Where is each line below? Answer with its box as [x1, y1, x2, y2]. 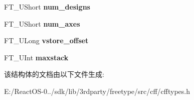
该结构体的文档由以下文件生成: [4, 69, 104, 79]
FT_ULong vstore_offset [4, 35, 89, 46]
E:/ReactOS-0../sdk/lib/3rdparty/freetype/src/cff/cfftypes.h [4, 85, 190, 96]
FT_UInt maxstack [4, 52, 69, 62]
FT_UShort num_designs [4, 2, 90, 12]
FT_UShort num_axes [4, 18, 80, 29]
